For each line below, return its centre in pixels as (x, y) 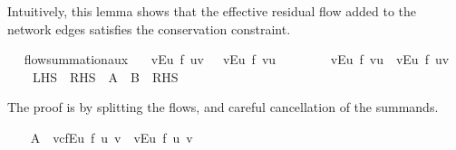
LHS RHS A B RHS (105, 76)
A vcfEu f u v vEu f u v (112, 137)
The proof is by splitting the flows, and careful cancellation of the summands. (223, 107)
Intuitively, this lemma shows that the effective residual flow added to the (212, 11)
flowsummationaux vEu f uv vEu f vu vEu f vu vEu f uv (237, 59)
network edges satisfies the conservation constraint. (149, 28)
